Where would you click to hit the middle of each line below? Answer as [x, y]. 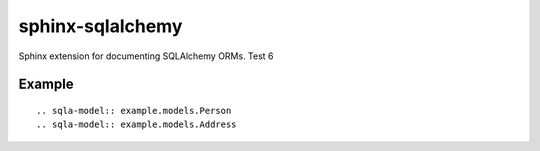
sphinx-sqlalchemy [100, 26]
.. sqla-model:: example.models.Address [136, 124]
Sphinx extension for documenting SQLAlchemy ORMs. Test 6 [146, 56]
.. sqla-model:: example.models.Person [134, 110]
